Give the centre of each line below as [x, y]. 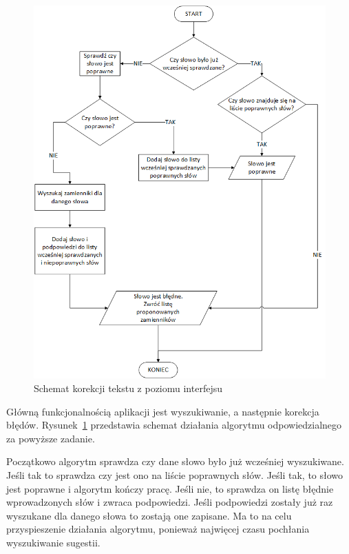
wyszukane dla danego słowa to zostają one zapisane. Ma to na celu [149, 515]
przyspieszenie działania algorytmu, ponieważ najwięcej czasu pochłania [158, 529]
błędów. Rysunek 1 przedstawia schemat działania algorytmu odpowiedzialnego [174, 425]
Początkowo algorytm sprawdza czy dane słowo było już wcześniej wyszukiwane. [175, 461]
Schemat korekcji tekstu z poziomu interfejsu [128, 388]
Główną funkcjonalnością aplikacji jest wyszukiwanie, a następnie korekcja [163, 411]
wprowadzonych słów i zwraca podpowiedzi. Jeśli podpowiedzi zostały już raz [170, 502]
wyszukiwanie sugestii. [53, 542]
